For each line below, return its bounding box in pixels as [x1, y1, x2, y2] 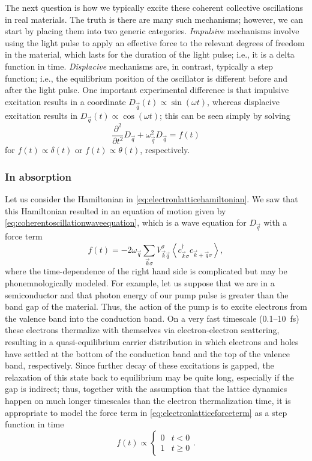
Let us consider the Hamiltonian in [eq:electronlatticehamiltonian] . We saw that [5, 192, 298, 205]
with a [263, 216, 287, 229]
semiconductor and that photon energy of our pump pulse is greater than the [5, 288, 289, 301]
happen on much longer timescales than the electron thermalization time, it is [5, 394, 291, 406]
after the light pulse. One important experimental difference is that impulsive [5, 83, 289, 96]
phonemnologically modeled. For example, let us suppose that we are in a [5, 276, 275, 289]
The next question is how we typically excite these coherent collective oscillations [5, 1, 303, 13]
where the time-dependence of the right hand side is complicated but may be [5, 265, 287, 277]
